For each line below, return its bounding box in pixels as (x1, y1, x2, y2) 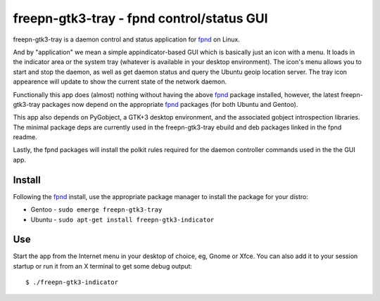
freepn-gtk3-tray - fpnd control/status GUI (13, 11, 268, 26)
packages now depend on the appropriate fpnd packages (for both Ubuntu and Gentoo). (42, 100, 298, 108)
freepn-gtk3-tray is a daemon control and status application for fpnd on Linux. (13, 35, 241, 44)
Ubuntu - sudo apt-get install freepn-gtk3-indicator (30, 215, 215, 224)
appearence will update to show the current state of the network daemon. (13, 77, 227, 86)
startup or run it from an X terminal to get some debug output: (13, 262, 193, 270)
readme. (13, 133, 38, 141)
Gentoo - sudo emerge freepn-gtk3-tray (30, 205, 163, 214)
